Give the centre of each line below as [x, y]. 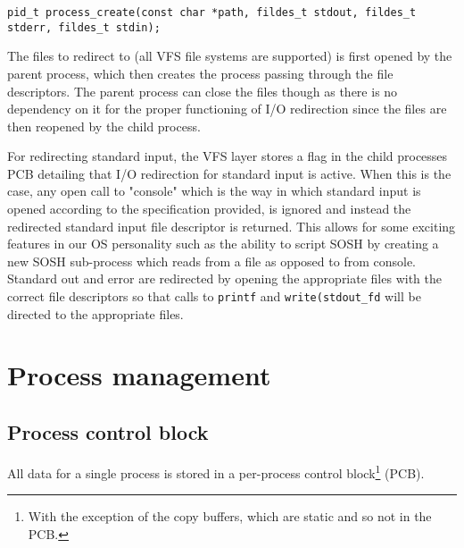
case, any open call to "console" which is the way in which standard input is [214, 191]
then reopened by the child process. [104, 126]
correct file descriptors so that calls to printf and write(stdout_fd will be [214, 296]
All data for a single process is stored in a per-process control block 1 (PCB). [216, 471]
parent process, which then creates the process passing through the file [200, 73]
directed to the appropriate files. [95, 313]
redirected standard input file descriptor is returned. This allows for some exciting [232, 226]
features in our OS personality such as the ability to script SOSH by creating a [223, 244]
